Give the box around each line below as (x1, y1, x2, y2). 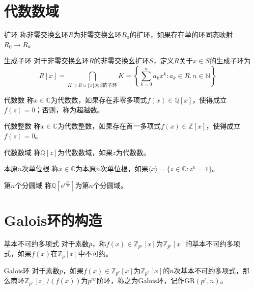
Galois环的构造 (4, 210, 102, 230)
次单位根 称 (22, 163, 59, 174)
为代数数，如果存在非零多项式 (51, 95, 147, 105)
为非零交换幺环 (73, 29, 122, 40)
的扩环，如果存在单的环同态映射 (129, 29, 233, 40)
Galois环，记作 (138, 275, 185, 286)
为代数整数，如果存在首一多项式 (57, 121, 161, 131)
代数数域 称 (4, 147, 41, 157)
